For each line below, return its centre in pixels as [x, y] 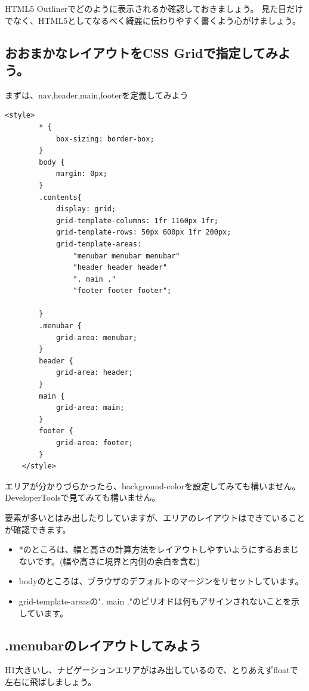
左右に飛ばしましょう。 [51, 681]
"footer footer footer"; [122, 291]
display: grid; [86, 209]
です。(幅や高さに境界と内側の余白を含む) [118, 561]
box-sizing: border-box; [105, 139]
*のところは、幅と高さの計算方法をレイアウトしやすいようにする [146, 549]
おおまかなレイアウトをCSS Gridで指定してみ [141, 52]
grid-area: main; [90, 408]
